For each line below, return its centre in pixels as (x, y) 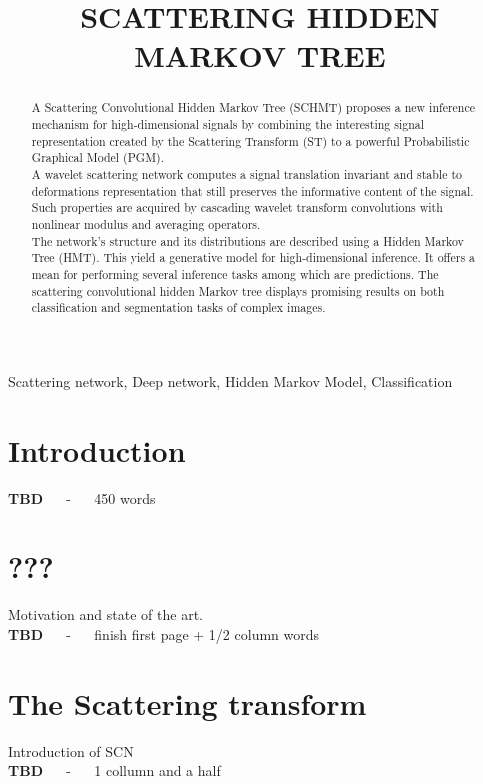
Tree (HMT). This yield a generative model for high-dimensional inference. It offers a (253, 257)
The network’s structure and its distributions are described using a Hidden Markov (247, 240)
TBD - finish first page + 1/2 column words (164, 633)
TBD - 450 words (82, 497)
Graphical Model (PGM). (97, 157)
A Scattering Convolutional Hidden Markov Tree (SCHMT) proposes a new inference (253, 107)
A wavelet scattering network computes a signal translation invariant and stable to (246, 173)
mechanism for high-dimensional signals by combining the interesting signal (227, 124)
